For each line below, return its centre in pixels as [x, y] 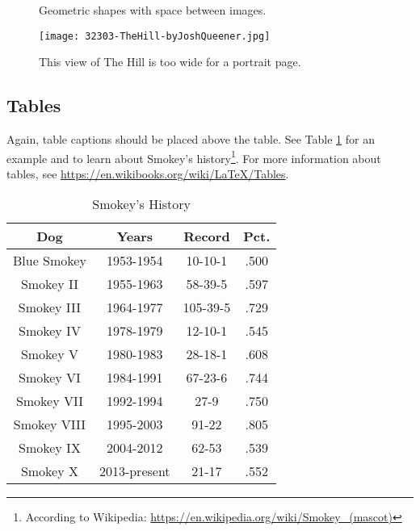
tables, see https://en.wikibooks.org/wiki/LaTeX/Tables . [148, 173]
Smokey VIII [50, 424]
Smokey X [49, 471]
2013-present [134, 471]
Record [207, 236]
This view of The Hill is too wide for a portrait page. [170, 62]
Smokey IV [50, 331]
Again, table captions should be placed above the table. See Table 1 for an [191, 139]
